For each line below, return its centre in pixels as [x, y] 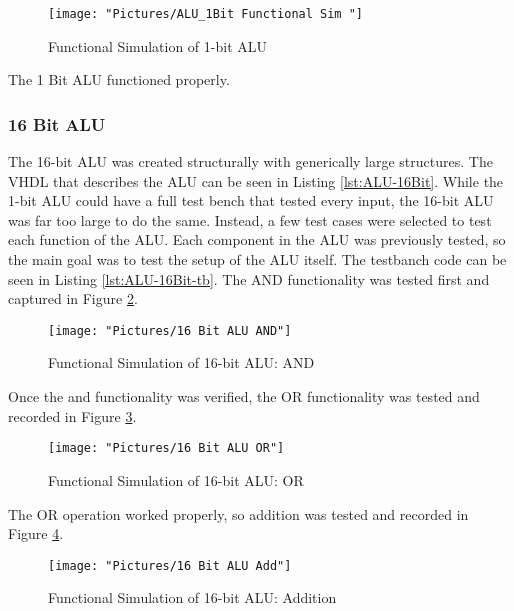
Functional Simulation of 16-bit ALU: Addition [192, 597]
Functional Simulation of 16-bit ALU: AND [181, 362]
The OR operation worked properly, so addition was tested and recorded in [238, 513]
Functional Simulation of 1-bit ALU [157, 45]
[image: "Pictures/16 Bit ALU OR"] [166, 448]
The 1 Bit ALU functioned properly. [119, 79]
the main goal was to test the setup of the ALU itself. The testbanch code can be [257, 259]
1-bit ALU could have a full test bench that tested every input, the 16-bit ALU [251, 200]
